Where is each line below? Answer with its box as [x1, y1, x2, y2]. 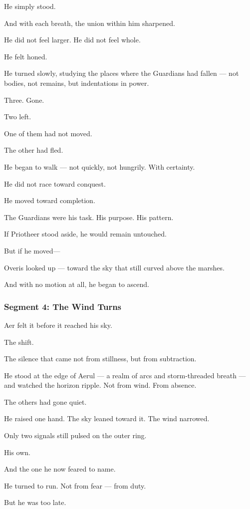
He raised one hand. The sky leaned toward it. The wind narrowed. [4, 413, 210, 424]
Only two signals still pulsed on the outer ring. [4, 430, 147, 441]
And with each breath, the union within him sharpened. [4, 17, 175, 28]
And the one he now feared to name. [4, 464, 116, 474]
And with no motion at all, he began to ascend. [4, 279, 149, 289]
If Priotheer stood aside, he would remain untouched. [4, 229, 167, 239]
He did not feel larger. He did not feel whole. [4, 34, 141, 45]
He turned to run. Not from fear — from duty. [4, 480, 146, 491]
